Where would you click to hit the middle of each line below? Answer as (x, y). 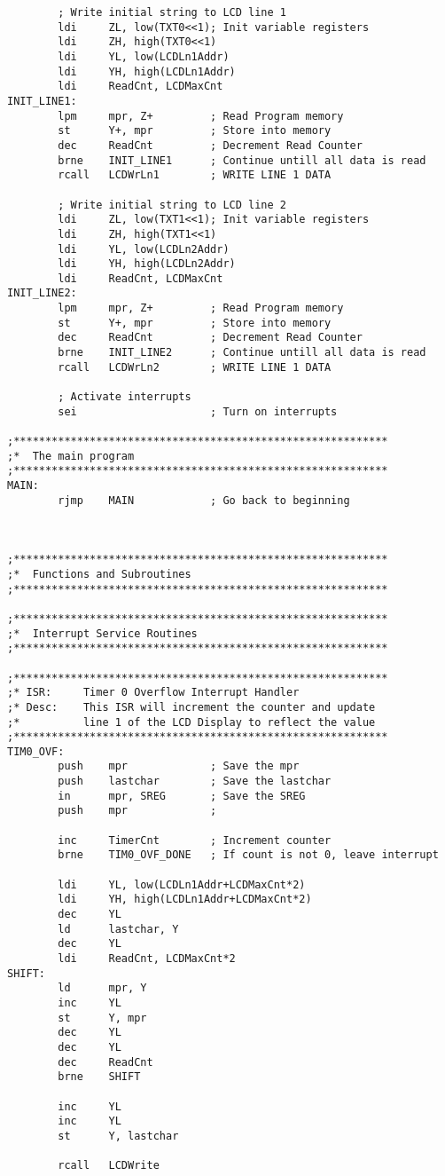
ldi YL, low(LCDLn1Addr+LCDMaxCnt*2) (182, 884)
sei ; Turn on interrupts (198, 411)
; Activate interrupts (125, 397)
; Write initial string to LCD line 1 (172, 12)
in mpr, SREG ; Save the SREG (182, 796)
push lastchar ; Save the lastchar (195, 781)
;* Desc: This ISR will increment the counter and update (191, 707)
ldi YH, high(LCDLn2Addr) (147, 264)
